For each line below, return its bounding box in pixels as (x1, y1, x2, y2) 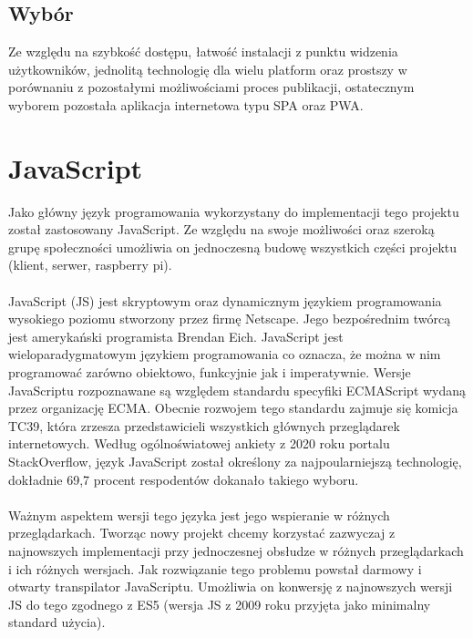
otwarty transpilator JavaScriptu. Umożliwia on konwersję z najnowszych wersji (8, 577, 453, 596)
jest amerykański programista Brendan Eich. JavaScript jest (8, 326, 344, 345)
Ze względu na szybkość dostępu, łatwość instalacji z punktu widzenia (8, 42, 398, 61)
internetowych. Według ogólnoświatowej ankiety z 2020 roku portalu (8, 434, 390, 453)
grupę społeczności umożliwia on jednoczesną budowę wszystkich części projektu (8, 237, 458, 256)
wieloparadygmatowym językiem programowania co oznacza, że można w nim (8, 345, 441, 364)
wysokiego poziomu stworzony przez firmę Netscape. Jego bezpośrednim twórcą (8, 309, 451, 328)
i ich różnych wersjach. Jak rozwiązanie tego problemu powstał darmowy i (8, 559, 422, 578)
